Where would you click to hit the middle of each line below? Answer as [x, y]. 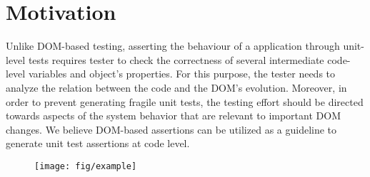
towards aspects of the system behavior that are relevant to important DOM [173, 116]
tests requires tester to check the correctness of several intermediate [176, 59]
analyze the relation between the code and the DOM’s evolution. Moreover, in [176, 87]
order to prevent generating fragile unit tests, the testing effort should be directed [185, 101]
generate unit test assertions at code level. [98, 143]
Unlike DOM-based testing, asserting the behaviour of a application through [173, 46]
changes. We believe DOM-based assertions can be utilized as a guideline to [171, 129]
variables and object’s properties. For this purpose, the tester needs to [182, 74]
